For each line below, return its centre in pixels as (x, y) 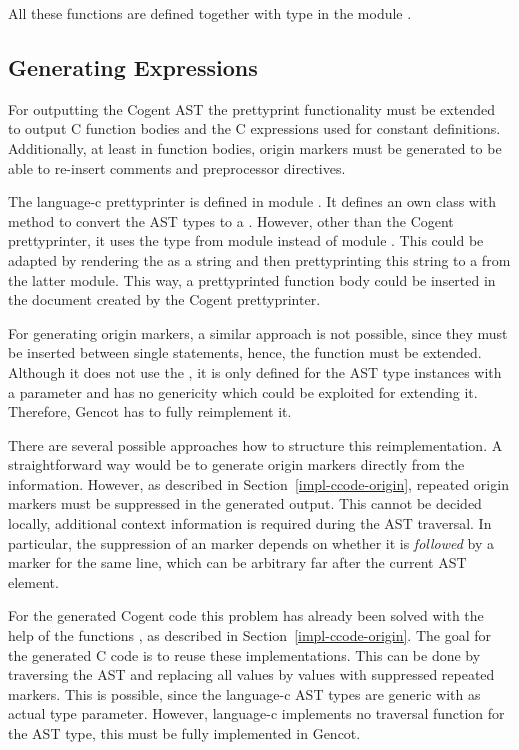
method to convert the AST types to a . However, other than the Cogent (231, 220)
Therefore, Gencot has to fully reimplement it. (150, 411)
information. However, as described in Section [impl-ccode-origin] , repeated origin (258, 483)
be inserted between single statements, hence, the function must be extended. (245, 352)
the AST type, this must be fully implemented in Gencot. (184, 733)
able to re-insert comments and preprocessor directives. (177, 167)
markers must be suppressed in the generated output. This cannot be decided (245, 503)
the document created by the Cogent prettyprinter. (164, 299)
